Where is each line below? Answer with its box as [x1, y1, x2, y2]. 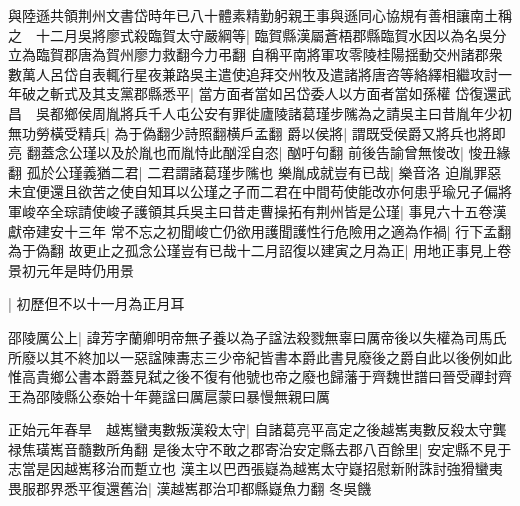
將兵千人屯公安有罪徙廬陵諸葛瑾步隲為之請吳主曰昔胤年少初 [119, 102, 512, 123]
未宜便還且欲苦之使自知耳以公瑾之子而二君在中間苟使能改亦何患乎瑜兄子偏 [8, 181, 498, 202]
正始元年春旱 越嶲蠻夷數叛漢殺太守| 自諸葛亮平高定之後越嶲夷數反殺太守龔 [8, 419, 507, 440]
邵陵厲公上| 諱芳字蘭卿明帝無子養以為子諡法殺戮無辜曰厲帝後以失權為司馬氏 [8, 326, 507, 347]
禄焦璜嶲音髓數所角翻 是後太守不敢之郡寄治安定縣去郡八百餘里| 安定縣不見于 [8, 438, 512, 459]
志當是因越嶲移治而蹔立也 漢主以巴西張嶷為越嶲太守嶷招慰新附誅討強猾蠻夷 [8, 458, 503, 479]
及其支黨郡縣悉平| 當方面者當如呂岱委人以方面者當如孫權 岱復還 [77, 83, 498, 104]
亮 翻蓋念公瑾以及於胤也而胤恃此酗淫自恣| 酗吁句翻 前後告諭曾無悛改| [8, 142, 464, 163]
